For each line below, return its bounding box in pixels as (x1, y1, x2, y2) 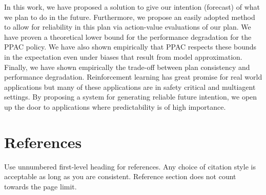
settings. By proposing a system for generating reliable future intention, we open (4, 91, 257, 102)
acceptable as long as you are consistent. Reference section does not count (4, 171, 236, 182)
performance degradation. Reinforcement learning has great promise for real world (4, 71, 262, 82)
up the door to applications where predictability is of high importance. (4, 101, 226, 112)
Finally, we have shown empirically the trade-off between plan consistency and (4, 61, 250, 72)
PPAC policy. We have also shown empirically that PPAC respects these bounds (4, 41, 257, 52)
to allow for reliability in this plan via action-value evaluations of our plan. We (4, 21, 251, 32)
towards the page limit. (4, 181, 77, 191)
